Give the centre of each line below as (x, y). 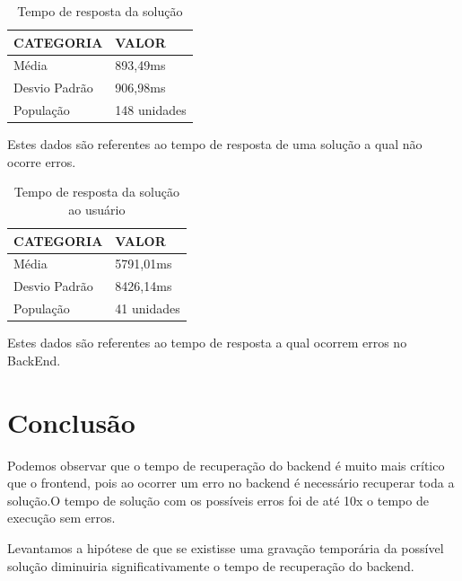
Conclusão (71, 422)
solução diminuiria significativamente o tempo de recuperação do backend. (211, 565)
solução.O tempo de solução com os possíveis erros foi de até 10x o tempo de (218, 500)
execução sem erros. (61, 518)
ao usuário (97, 209)
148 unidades (151, 110)
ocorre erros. (42, 161)
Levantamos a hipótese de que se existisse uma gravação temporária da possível (226, 547)
